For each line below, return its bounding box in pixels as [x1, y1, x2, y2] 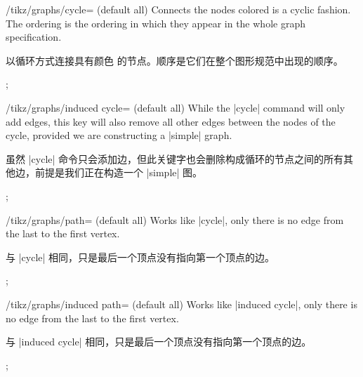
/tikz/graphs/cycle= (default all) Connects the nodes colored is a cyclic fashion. [6, 2, 351, 16]
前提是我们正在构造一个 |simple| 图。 [34, 165, 203, 180]
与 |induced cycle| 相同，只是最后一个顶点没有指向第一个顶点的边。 [6, 334, 312, 349]
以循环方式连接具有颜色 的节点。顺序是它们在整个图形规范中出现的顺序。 [6, 53, 343, 67]
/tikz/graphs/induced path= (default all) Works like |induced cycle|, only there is [6, 296, 357, 311]
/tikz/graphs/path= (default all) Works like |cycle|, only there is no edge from [6, 212, 344, 227]
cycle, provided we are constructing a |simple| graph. [6, 128, 232, 143]
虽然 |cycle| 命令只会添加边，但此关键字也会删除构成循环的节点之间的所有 [6, 151, 344, 166]
